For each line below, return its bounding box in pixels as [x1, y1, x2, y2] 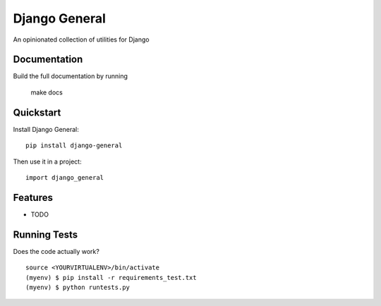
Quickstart [13, 106, 61, 118]
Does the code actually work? [13, 247, 100, 255]
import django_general [25, 173, 104, 181]
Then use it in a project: [13, 157, 82, 166]
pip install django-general [25, 142, 123, 149]
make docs [30, 88, 63, 97]
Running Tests [13, 228, 78, 240]
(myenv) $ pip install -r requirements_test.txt [25, 274, 197, 281]
